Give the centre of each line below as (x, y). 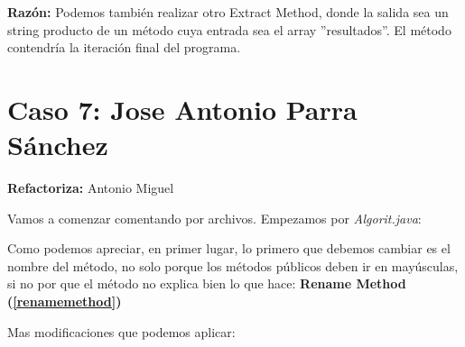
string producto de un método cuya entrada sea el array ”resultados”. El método (229, 29)
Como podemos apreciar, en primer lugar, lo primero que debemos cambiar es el (229, 248)
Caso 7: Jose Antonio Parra (182, 109)
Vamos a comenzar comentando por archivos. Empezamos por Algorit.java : (214, 218)
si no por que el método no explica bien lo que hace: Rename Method (207, 283)
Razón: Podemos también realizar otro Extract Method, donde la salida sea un (228, 12)
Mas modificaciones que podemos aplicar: (121, 331)
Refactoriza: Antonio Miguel (91, 188)
